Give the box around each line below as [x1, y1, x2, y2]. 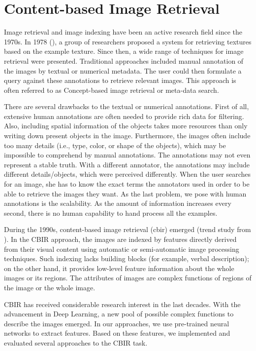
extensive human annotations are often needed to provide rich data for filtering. [4, 111, 244, 121]
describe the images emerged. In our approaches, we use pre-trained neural [4, 318, 229, 328]
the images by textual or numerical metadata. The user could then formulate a [4, 65, 242, 76]
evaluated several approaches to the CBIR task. [4, 337, 148, 348]
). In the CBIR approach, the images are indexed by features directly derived [4, 234, 237, 244]
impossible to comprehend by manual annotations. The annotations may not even [4, 150, 251, 160]
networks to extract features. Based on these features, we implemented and [4, 328, 230, 338]
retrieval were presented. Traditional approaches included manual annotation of [4, 55, 244, 66]
